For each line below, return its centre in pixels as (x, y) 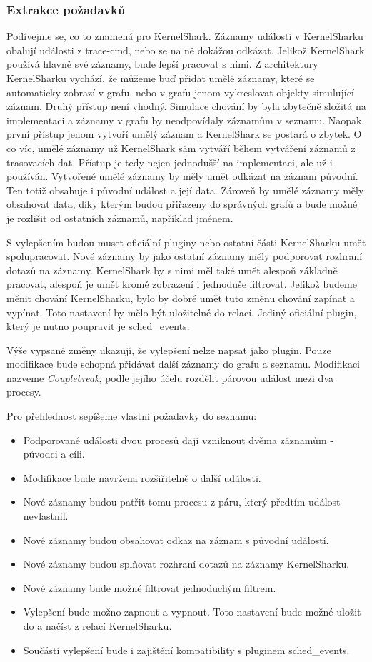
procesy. (24, 392)
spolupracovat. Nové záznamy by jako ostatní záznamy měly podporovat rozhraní (185, 256)
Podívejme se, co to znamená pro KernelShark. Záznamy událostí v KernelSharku (185, 36)
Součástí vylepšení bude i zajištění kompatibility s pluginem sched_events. (186, 650)
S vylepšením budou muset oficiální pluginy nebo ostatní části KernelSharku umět (186, 242)
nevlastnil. (46, 516)
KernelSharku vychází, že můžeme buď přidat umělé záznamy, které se (161, 78)
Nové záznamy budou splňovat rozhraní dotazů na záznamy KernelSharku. (186, 564)
